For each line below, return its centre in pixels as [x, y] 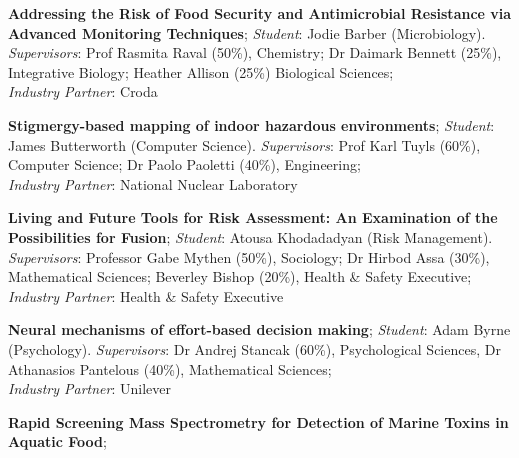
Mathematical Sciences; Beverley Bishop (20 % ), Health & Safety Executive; [240, 276]
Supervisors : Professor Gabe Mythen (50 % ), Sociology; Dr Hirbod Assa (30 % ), [249, 256]
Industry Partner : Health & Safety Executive [146, 295]
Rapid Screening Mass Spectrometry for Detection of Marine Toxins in [258, 421]
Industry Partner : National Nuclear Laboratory [153, 183]
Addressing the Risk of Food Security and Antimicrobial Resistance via [260, 13]
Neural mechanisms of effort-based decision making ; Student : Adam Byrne [259, 329]
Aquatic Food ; [57, 441]
